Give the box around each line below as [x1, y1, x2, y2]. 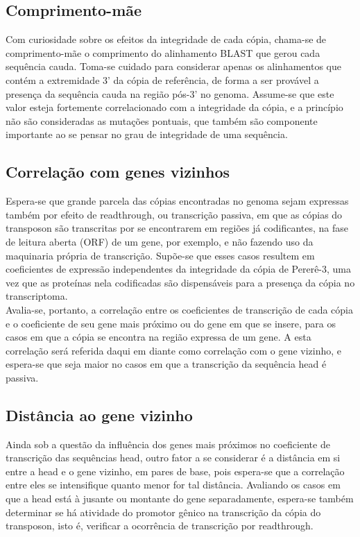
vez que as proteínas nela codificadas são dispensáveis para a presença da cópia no [6, 275, 355, 289]
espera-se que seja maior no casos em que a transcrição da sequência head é [6, 357, 327, 371]
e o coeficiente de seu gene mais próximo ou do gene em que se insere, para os [6, 316, 336, 330]
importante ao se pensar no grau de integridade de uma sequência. [6, 127, 288, 142]
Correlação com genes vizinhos [6, 161, 230, 182]
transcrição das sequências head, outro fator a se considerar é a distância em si [6, 450, 341, 465]
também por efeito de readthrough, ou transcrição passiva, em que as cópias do [6, 207, 343, 221]
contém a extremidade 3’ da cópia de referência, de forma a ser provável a [6, 72, 319, 87]
